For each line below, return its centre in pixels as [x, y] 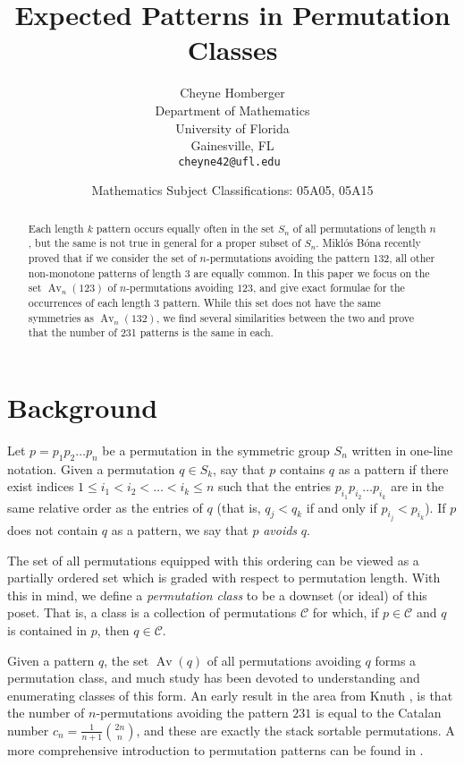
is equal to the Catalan [379, 713]
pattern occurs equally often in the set [185, 228]
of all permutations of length [359, 228]
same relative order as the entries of [105, 507]
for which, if [346, 612]
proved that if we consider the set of [112, 258]
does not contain [53, 529]
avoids [280, 529]
